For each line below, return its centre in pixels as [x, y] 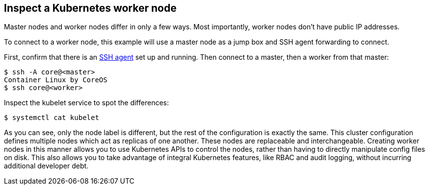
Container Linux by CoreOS [56, 80]
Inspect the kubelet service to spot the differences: [86, 103]
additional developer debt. [46, 166]
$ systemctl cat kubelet [52, 118]
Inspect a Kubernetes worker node [90, 8]
